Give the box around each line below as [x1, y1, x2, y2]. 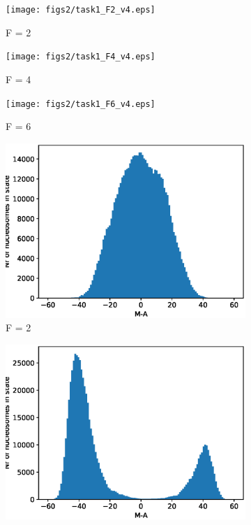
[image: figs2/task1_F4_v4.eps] [6, 52, 155, 62]
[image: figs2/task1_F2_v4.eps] [6, 5, 155, 15]
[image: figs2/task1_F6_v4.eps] [6, 99, 155, 109]
